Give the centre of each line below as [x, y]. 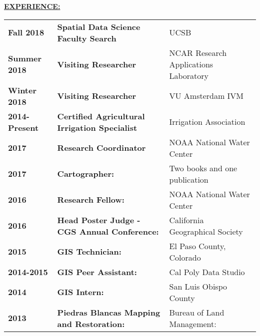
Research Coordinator [101, 148]
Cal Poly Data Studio [207, 272]
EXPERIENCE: [32, 6]
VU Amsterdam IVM [206, 96]
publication [189, 179]
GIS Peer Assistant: [97, 272]
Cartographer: [86, 174]
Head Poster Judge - [99, 220]
